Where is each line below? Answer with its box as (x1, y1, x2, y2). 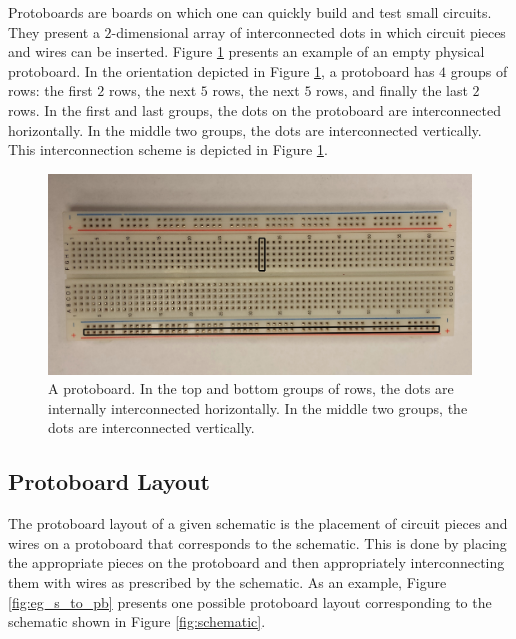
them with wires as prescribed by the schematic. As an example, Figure (8, 571, 447, 592)
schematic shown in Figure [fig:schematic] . (8, 611, 266, 632)
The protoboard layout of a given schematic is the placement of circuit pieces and (8, 513, 508, 534)
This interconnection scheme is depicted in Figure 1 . (8, 139, 328, 160)
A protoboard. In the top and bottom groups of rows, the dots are (48, 378, 454, 399)
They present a (8, 21, 100, 42)
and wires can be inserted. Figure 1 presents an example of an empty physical (8, 41, 485, 62)
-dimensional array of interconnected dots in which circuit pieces (111, 21, 506, 42)
